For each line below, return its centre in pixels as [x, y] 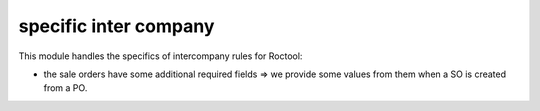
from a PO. [65, 88]
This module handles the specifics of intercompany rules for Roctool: [160, 56]
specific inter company [116, 26]
